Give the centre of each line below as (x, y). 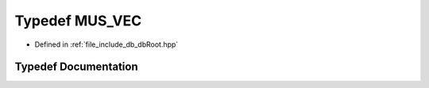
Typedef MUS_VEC (78, 21)
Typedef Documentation (76, 67)
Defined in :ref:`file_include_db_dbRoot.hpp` (106, 44)
